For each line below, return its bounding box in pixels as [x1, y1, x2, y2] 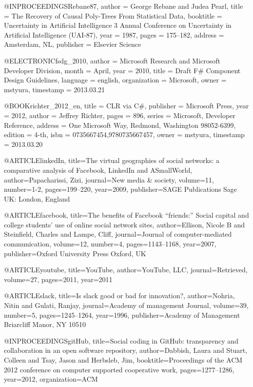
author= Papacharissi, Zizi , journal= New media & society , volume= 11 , [4, 174, 214, 184]
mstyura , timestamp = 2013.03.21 [4, 84, 105, 94]
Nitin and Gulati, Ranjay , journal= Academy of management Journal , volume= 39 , [4, 300, 249, 310]
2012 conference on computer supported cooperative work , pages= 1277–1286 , [4, 364, 234, 374]
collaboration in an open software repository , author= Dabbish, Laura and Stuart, [4, 345, 248, 355]
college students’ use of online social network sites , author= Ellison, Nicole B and [4, 219, 245, 229]
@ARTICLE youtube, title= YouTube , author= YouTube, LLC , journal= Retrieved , [4, 265, 248, 275]
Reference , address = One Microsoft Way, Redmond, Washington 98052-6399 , [4, 120, 236, 130]
